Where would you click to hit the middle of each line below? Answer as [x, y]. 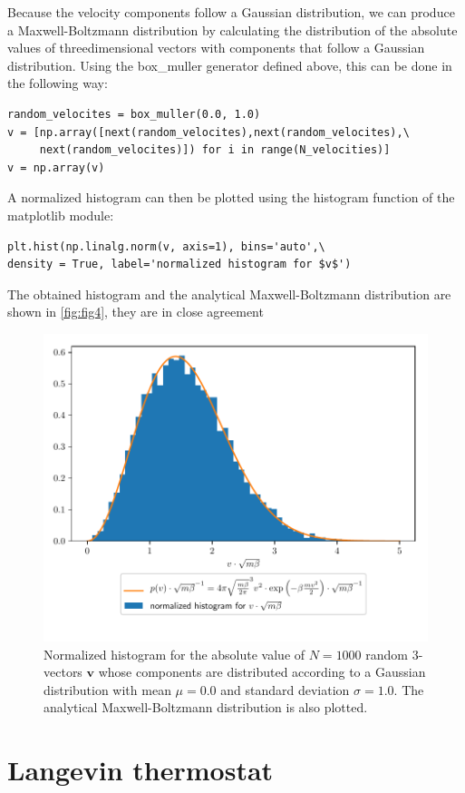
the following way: [58, 83]
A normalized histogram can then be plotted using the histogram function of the [231, 197]
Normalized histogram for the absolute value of [174, 654]
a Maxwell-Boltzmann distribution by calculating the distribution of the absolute [232, 29]
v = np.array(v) [56, 167]
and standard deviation [285, 689]
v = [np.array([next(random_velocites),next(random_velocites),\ [208, 132]
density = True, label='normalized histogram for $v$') [179, 264]
